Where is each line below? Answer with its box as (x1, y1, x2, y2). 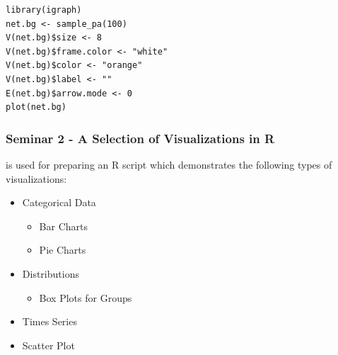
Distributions (22, 266, 79, 281)
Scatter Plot (22, 337, 75, 352)
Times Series (22, 314, 77, 329)
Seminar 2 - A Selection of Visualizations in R (6, 129, 275, 147)
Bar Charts (39, 218, 88, 233)
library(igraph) (6, 5, 82, 15)
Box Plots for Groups (39, 290, 132, 305)
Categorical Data (22, 195, 96, 210)
